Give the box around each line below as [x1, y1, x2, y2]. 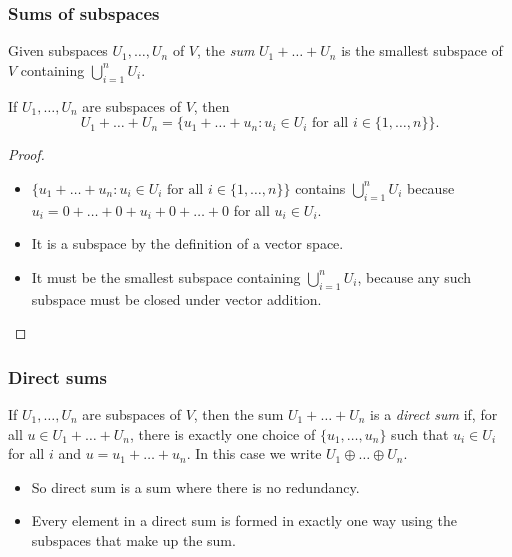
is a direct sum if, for [370, 403, 498, 424]
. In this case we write [186, 443, 322, 464]
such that [391, 423, 449, 444]
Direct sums [8, 364, 107, 389]
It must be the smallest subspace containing [31, 266, 301, 287]
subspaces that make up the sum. [31, 529, 236, 550]
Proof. [8, 144, 45, 165]
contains [295, 177, 346, 198]
